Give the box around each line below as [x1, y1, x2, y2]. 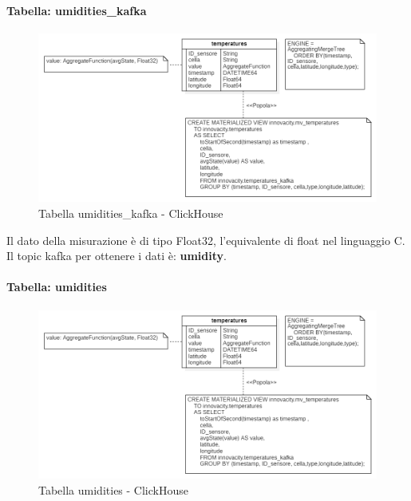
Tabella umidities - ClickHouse [38, 481, 188, 498]
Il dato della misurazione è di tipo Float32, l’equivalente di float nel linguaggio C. [6, 231, 405, 248]
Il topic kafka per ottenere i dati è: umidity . [6, 247, 227, 264]
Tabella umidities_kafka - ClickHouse [38, 204, 223, 221]
